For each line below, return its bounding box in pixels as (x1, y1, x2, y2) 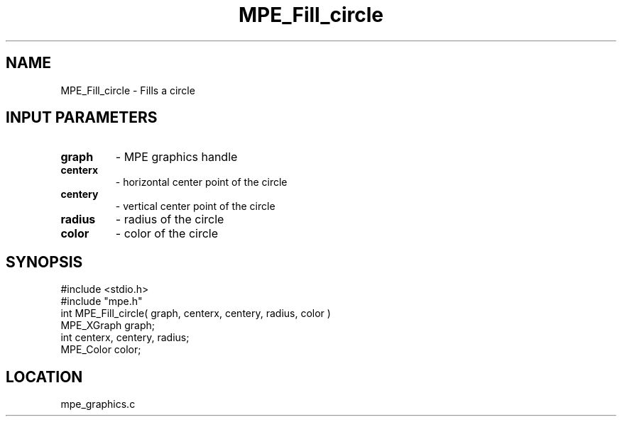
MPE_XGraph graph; (60, 319, 155, 332)
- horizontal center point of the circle (115, 176, 288, 189)
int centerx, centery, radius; (60, 331, 190, 344)
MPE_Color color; (60, 343, 141, 356)
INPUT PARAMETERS (6, 109, 158, 127)
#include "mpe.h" (60, 295, 143, 308)
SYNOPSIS (6, 252, 83, 271)
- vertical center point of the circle (115, 200, 275, 213)
